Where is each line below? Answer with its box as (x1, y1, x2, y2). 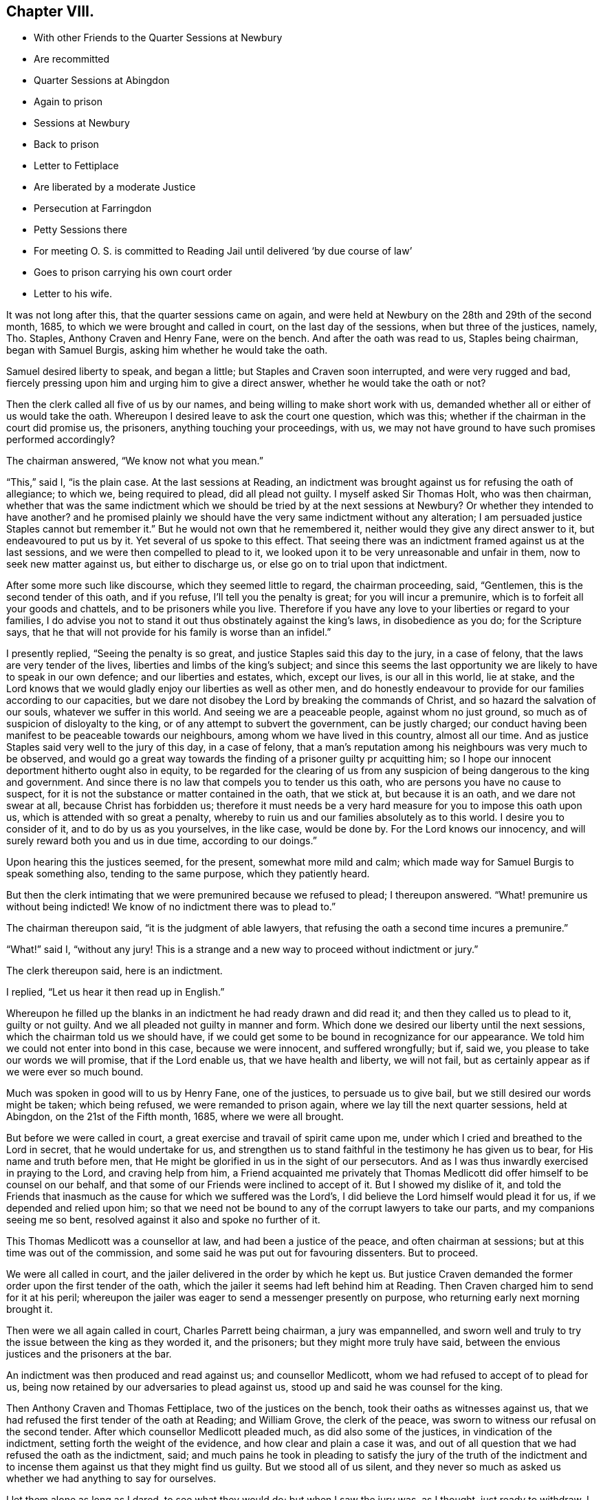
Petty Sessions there (34, 224, 127, 236)
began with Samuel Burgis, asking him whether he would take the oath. (6, 344, 328, 356)
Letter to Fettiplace (34, 160, 119, 172)
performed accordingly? (6, 433, 116, 446)
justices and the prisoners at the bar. (6, 1348, 172, 1360)
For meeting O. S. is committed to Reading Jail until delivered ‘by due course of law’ (34, 245, 413, 257)
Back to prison (34, 138, 99, 151)
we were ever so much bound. (6, 1066, 144, 1078)
